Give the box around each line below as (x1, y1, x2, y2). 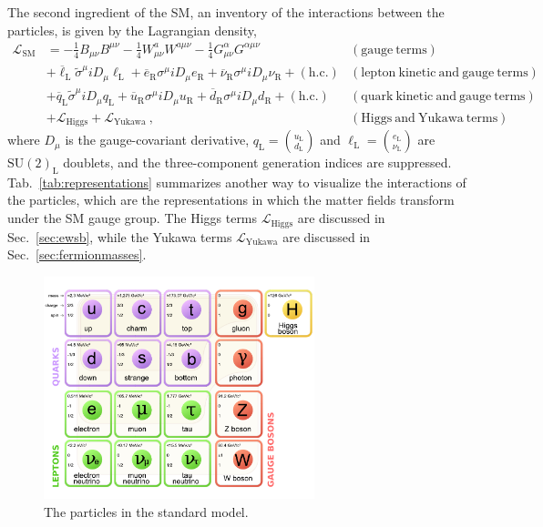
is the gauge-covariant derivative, (65, 130, 250, 149)
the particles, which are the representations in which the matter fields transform (7, 190, 455, 209)
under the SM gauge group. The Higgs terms (7, 208, 258, 228)
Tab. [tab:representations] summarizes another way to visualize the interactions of (7, 172, 466, 191)
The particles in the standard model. (44, 502, 249, 521)
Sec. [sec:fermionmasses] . (7, 245, 147, 264)
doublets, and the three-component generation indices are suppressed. (63, 153, 452, 172)
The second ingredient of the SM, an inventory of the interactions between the (7, 3, 445, 21)
